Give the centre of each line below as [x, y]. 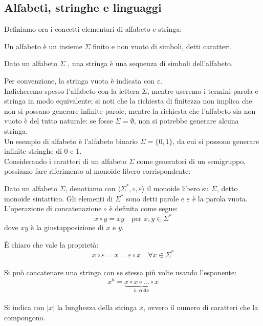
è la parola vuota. [220, 198]
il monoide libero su [178, 188]
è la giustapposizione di [67, 227]
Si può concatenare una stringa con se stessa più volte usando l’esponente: [120, 272]
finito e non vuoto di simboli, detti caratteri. [162, 46]
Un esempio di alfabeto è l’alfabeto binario [71, 141]
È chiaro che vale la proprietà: [51, 244]
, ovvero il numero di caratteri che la [201, 307]
